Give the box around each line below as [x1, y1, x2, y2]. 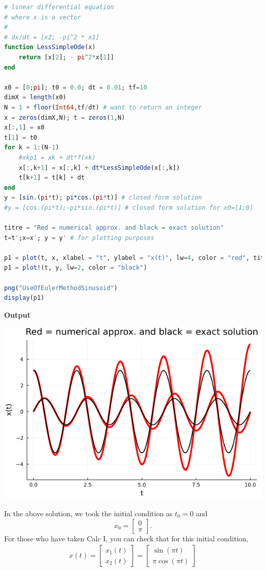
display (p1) [4, 294, 45, 302]
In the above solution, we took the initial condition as [4, 508, 173, 518]
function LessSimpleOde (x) [4, 43, 96, 51]
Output [4, 309, 31, 320]
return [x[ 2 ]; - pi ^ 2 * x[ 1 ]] [18, 53, 114, 61]
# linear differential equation [4, 4, 114, 11]
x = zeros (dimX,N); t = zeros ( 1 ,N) [4, 114, 125, 121]
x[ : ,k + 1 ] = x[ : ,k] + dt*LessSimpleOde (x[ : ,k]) [18, 164, 180, 171]
